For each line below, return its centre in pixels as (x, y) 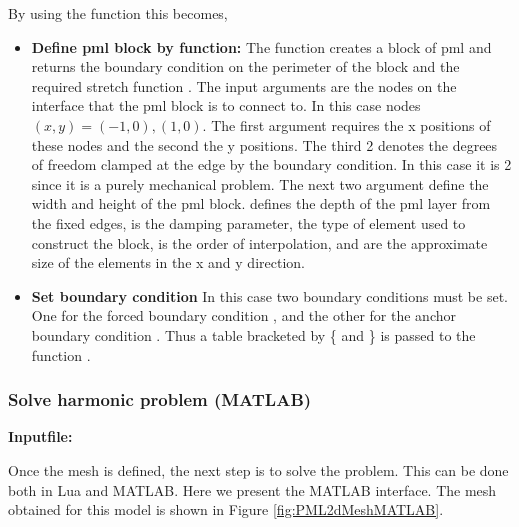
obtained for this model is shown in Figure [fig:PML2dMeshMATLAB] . (226, 509)
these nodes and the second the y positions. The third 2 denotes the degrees (264, 144)
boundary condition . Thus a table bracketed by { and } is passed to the (253, 334)
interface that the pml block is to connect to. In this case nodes (226, 105)
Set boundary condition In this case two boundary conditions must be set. (269, 295)
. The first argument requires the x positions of (346, 124)
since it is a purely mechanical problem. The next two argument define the (260, 183)
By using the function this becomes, (118, 13)
